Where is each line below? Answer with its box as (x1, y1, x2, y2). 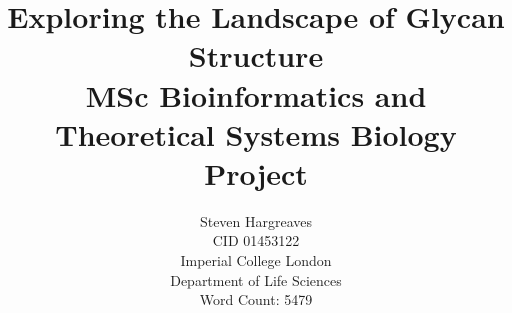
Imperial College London (180, 250, 332, 271)
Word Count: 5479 (199, 289, 313, 310)
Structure (188, 35, 324, 76)
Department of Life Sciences (170, 269, 342, 290)
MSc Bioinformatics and (85, 74, 427, 115)
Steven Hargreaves (199, 210, 313, 231)
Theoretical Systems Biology (55, 113, 457, 154)
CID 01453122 (212, 230, 300, 251)
